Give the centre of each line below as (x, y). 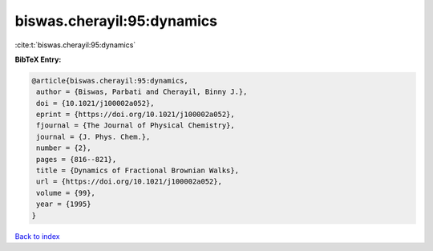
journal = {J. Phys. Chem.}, (93, 137)
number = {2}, (64, 148)
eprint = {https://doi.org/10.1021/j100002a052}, (136, 115)
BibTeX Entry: (38, 59)
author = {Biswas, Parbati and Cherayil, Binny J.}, (142, 92)
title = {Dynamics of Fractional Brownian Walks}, (138, 171)
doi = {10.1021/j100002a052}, (96, 103)
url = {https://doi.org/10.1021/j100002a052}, (129, 182)
